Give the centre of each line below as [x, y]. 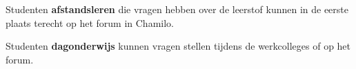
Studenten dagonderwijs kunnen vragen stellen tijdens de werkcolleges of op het [178, 46]
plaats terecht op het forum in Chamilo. [90, 22]
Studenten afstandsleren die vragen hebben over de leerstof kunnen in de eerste [177, 9]
